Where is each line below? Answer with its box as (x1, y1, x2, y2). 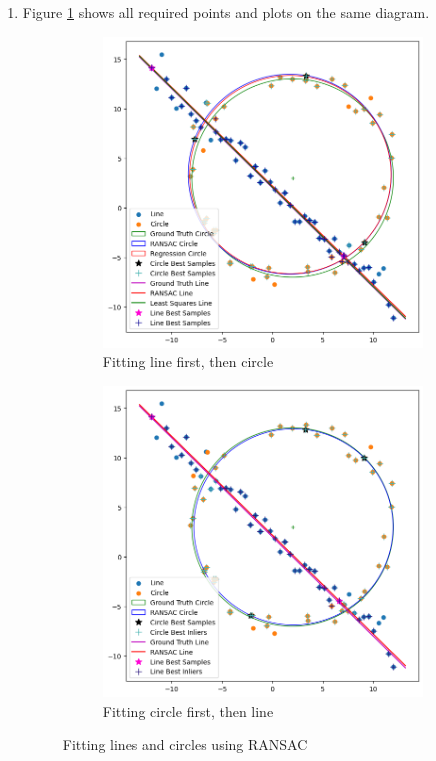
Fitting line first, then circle (102, 351, 274, 372)
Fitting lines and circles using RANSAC (62, 734, 308, 755)
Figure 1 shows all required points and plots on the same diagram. (22, 2, 430, 22)
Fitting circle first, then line (102, 700, 274, 721)
